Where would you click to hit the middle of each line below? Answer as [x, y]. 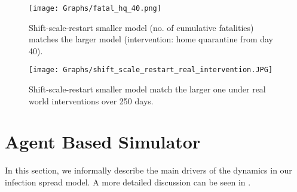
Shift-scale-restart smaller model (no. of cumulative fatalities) [141, 27]
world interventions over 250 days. [91, 100]
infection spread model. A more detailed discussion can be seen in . [128, 182]
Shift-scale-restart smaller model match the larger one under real [147, 89]
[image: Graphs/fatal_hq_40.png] [95, 8]
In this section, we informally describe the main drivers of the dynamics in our [148, 170]
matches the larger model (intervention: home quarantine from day [151, 39]
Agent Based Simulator [103, 142]
